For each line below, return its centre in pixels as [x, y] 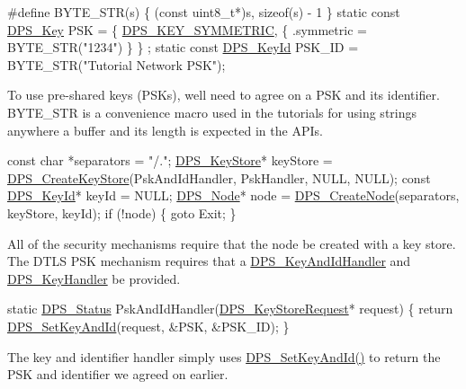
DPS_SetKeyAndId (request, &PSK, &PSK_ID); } [148, 326]
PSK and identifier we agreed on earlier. [118, 374]
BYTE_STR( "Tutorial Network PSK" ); [116, 64]
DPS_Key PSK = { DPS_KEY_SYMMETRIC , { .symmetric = [187, 29]
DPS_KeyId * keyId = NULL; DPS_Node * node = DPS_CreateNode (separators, [233, 195]
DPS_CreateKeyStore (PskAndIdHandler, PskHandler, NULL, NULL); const [219, 177]
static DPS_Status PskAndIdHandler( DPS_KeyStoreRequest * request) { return [230, 309]
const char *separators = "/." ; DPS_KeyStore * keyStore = [170, 160]
